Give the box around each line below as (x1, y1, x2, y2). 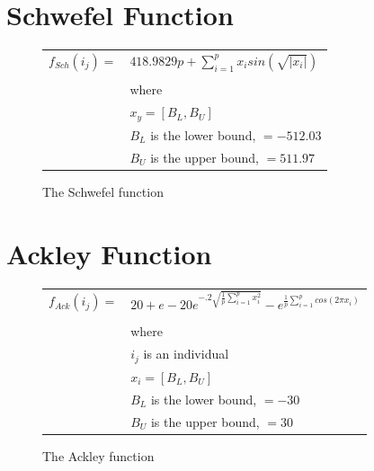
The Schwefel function (42, 182, 164, 200)
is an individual (143, 344, 229, 363)
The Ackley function (42, 446, 155, 465)
